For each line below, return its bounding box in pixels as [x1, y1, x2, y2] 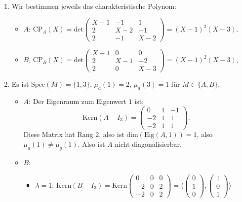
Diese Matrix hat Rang [23, 129, 93, 139]
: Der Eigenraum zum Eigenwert [29, 96, 126, 106]
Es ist [11, 78, 29, 89]
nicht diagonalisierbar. [115, 139, 182, 149]
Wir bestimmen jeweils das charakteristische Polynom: [11, 1, 176, 11]
